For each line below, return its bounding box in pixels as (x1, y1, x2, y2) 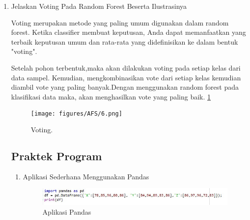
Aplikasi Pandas (42, 207, 91, 217)
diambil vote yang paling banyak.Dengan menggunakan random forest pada (11, 82, 239, 92)
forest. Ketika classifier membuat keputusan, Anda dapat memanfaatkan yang (11, 27, 246, 37)
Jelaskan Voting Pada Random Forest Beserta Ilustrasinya (11, 1, 187, 11)
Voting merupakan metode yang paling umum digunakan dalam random (11, 17, 229, 27)
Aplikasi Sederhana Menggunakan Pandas (23, 171, 149, 181)
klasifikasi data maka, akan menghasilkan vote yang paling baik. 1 (11, 91, 211, 101)
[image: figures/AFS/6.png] (30, 110, 122, 118)
